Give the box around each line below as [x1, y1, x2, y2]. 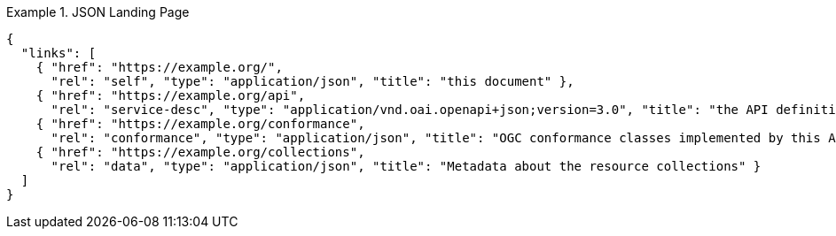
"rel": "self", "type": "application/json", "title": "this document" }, [51, 74, 574, 88]
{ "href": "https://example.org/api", [35, 88, 306, 103]
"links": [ [20, 46, 97, 60]
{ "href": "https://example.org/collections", [35, 145, 365, 159]
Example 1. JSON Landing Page [6, 4, 190, 19]
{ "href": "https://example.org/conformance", [35, 117, 365, 131]
